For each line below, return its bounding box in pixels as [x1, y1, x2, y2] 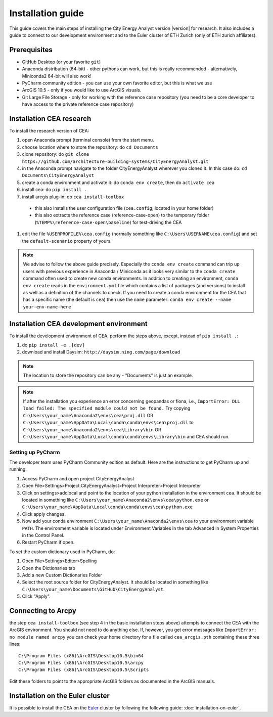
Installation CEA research [9, 114, 92, 123]
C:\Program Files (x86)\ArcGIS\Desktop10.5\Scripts [18, 667, 149, 673]
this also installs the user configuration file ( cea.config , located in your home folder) [34, 205, 214, 211]
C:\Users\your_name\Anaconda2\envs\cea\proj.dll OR [23, 412, 154, 418]
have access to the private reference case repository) [22, 101, 134, 107]
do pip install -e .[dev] [22, 342, 85, 348]
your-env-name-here [23, 304, 71, 309]
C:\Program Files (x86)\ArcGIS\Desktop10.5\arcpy [18, 660, 144, 665]
